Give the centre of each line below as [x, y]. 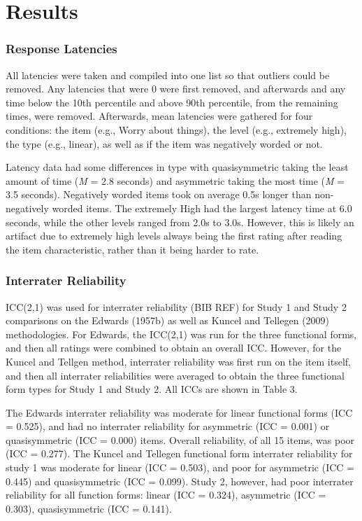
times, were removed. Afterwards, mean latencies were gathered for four [159, 116]
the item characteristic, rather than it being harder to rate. [132, 249]
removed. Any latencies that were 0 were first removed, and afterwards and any [176, 89]
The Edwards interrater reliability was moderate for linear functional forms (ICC [179, 412]
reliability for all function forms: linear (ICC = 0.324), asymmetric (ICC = [166, 495]
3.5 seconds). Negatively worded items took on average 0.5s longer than [159, 194]
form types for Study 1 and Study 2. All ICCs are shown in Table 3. [152, 389]
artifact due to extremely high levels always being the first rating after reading [174, 236]
